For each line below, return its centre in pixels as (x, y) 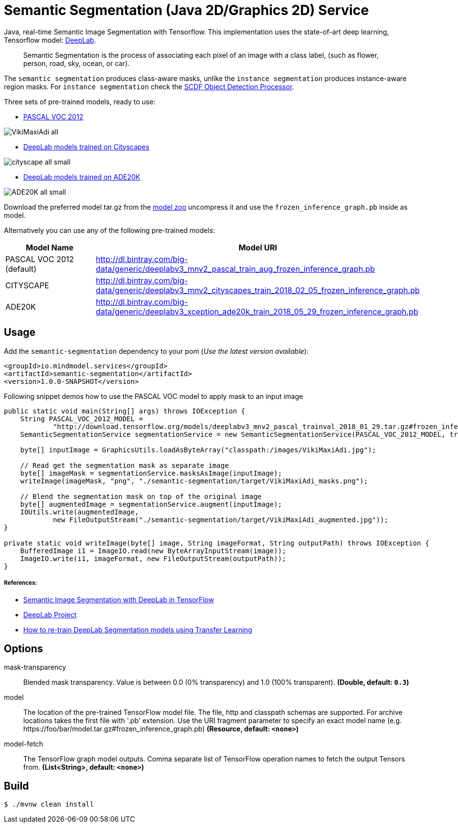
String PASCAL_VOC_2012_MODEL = (82, 419)
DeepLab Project (50, 615)
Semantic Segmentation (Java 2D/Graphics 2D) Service (187, 10)
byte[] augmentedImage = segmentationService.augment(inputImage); (151, 504)
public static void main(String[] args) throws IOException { (125, 411)
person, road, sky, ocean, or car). (77, 63)
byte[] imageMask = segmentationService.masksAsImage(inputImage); (151, 473)
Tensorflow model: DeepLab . (50, 40)
